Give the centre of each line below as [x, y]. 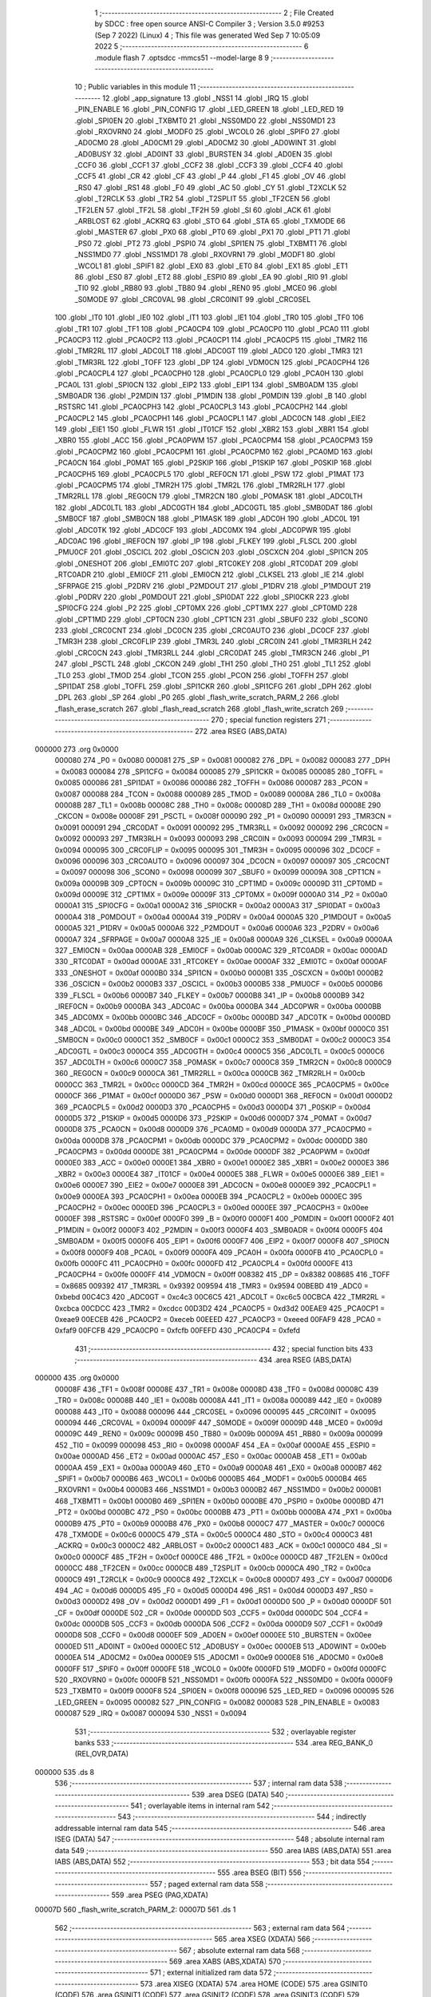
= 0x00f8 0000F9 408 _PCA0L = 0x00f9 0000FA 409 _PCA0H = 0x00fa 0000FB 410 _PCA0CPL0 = [219, 1252]
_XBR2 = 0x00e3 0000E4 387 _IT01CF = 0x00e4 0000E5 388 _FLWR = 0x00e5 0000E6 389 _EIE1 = [220, 1173]
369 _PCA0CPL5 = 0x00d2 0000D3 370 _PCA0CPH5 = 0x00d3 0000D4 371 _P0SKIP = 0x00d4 [213, 1107]
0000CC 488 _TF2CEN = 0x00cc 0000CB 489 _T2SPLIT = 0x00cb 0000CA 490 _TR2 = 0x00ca [213, 1568]
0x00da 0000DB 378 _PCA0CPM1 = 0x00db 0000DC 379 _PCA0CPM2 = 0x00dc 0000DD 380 [211, 1140]
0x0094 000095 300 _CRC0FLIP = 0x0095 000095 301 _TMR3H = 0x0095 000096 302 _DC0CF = [217, 850]
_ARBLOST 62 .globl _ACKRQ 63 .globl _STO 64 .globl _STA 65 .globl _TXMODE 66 [210, 221]
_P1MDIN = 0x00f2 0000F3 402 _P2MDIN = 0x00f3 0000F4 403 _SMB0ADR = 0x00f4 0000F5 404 [219, 1229]
